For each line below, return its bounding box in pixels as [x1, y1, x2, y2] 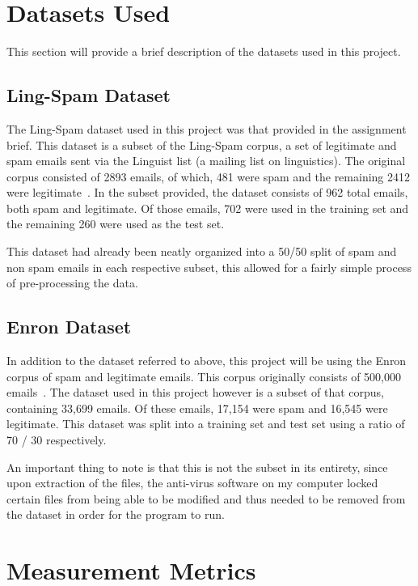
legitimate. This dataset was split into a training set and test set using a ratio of [6, 415, 405, 432]
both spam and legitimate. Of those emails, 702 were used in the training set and [6, 199, 409, 216]
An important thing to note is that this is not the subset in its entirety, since [6, 458, 388, 475]
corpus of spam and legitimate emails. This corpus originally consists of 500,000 [6, 367, 401, 384]
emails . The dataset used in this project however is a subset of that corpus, [6, 384, 384, 401]
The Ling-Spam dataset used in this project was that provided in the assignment [6, 120, 407, 137]
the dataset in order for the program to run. [6, 506, 225, 523]
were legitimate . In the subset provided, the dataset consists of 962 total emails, [6, 184, 408, 201]
